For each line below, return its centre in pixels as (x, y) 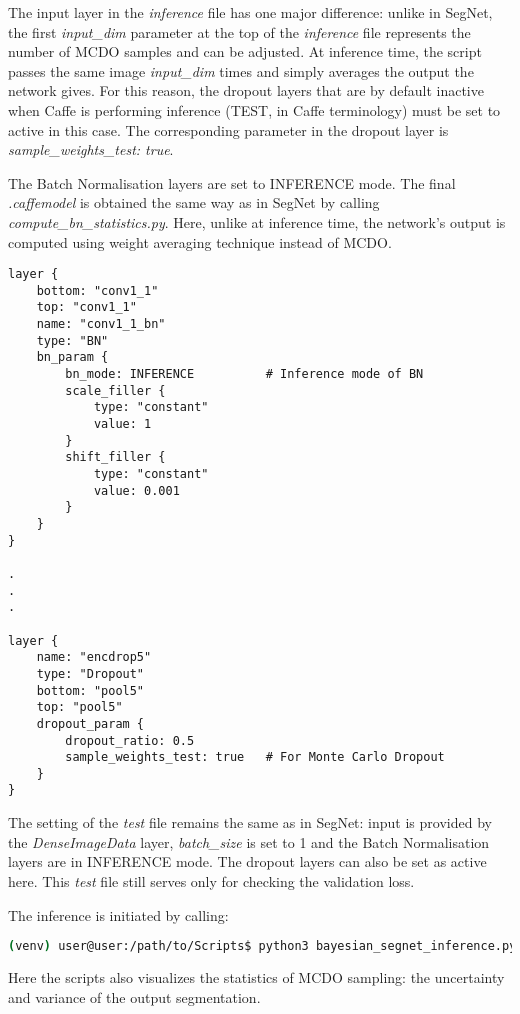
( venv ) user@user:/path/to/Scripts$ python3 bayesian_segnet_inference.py (262, 946)
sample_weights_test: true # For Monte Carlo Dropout (255, 757)
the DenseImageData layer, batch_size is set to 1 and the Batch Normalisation (249, 841)
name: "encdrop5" (94, 657)
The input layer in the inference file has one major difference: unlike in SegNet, (250, 12)
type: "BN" (72, 340)
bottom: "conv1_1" (97, 290)
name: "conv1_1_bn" (101, 324)
